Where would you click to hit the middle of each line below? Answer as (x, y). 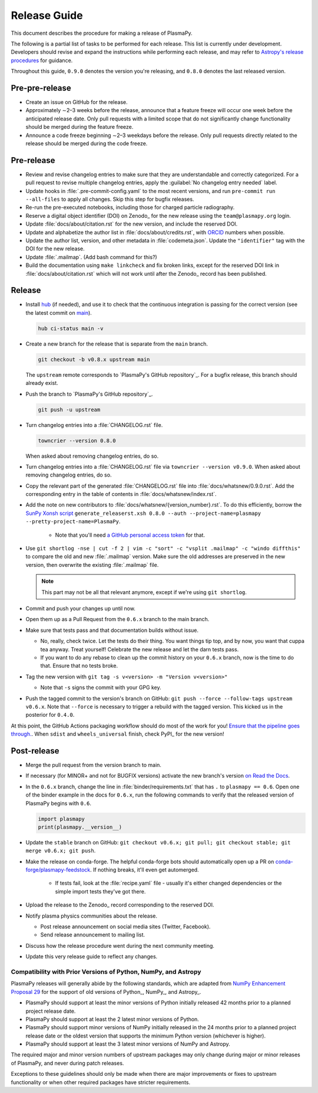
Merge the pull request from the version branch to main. (94, 765)
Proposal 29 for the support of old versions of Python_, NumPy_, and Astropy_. (106, 991)
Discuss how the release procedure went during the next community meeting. (120, 945)
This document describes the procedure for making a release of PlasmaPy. (102, 33)
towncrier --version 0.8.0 (77, 441)
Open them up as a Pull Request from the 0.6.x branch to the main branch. (117, 619)
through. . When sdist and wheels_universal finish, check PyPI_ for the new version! (117, 734)
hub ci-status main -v (71, 328)
